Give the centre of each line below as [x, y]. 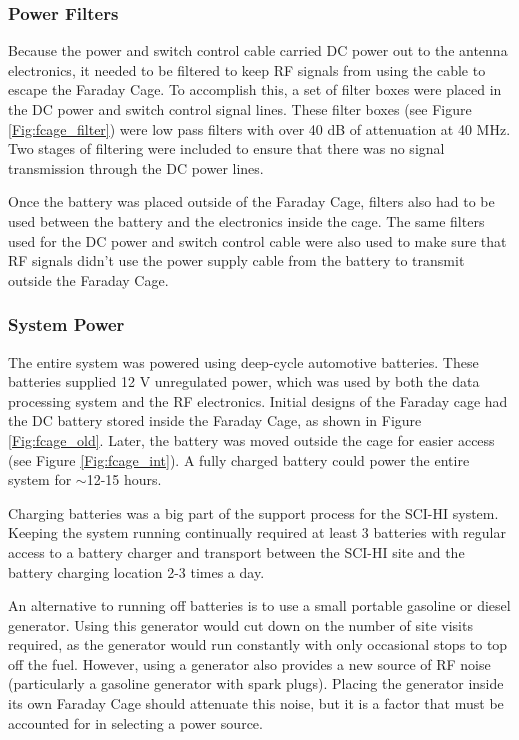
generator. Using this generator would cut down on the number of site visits [240, 624]
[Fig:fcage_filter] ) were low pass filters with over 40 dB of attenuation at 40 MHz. [259, 128]
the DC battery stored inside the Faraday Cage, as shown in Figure [215, 420]
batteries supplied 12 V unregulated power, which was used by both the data [244, 381]
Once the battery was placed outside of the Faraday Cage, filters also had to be [251, 201]
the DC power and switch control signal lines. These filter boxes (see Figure [240, 109]
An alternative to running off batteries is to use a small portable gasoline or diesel [259, 605]
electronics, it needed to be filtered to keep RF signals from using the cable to [247, 69]
